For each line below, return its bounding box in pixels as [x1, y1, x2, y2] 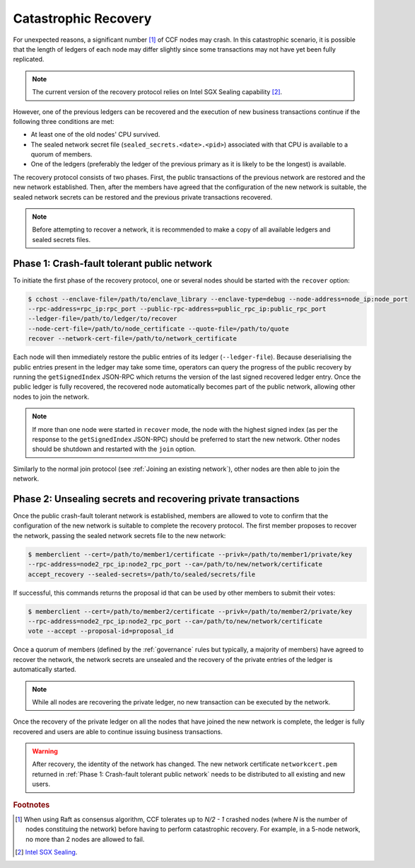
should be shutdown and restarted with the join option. [32, 445, 196, 453]
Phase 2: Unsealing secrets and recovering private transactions [13, 493, 300, 505]
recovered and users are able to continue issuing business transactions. [13, 727, 223, 736]
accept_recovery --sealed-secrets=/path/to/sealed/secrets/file [28, 570, 256, 578]
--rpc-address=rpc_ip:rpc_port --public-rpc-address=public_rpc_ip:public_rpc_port [28, 305, 327, 313]
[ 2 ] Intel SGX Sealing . [15, 848, 78, 857]
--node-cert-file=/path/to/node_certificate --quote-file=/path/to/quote [28, 324, 289, 333]
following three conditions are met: [13, 117, 115, 125]
